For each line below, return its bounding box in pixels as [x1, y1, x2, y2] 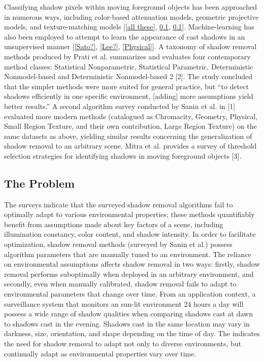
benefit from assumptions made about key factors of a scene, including [4, 219, 223, 229]
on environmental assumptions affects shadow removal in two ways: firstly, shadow [4, 259, 260, 269]
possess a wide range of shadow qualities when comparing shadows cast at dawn [4, 308, 253, 319]
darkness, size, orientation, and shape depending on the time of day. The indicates [4, 328, 260, 339]
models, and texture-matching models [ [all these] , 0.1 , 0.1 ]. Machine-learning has [4, 21, 254, 32]
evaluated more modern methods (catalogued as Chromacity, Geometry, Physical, [4, 111, 258, 121]
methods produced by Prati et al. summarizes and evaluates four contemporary [4, 51, 251, 61]
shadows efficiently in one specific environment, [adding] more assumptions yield [4, 91, 253, 101]
